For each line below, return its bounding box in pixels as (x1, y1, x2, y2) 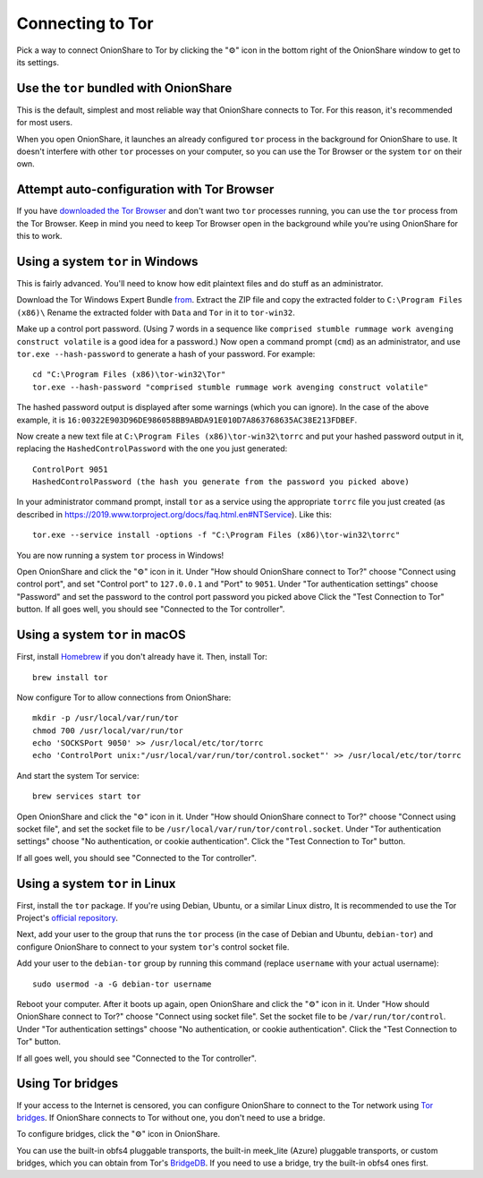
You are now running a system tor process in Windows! (16, 550, 225, 560)
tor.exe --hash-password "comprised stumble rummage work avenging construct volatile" (32, 381, 429, 392)
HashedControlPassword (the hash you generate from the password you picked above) (32, 477, 411, 487)
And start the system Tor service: (16, 770, 140, 781)
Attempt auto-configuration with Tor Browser (16, 182, 275, 197)
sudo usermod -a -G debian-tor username (32, 978, 212, 989)
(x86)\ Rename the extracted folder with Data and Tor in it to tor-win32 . (16, 307, 295, 318)
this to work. (16, 231, 63, 242)
